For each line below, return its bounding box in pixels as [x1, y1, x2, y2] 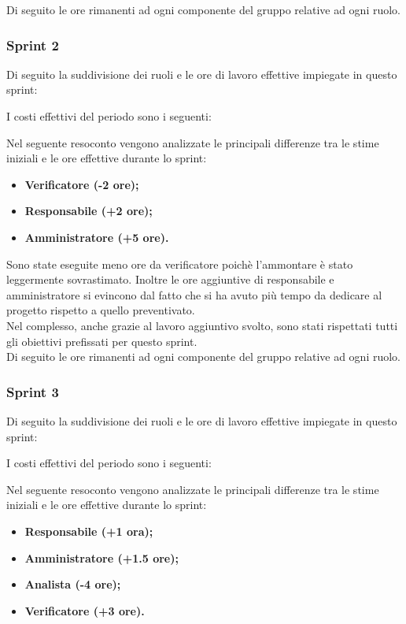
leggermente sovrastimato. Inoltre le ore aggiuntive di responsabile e [6, 271, 334, 288]
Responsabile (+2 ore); [24, 202, 153, 219]
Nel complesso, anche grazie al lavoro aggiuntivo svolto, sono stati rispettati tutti [6, 317, 398, 333]
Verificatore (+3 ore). [24, 602, 145, 618]
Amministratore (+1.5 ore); [24, 549, 179, 566]
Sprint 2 [6, 35, 59, 54]
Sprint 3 [6, 381, 59, 401]
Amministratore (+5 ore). [24, 228, 169, 245]
